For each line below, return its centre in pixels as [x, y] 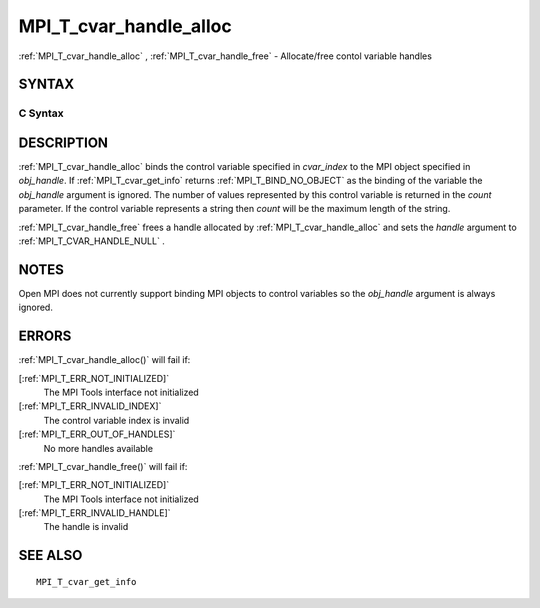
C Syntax [41, 113]
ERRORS [45, 336]
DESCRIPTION [63, 142]
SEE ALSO [50, 555]
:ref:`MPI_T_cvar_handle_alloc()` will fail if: [104, 360]
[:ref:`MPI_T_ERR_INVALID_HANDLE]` [94, 513]
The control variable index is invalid [116, 420]
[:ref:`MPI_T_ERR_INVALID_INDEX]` [90, 406]
